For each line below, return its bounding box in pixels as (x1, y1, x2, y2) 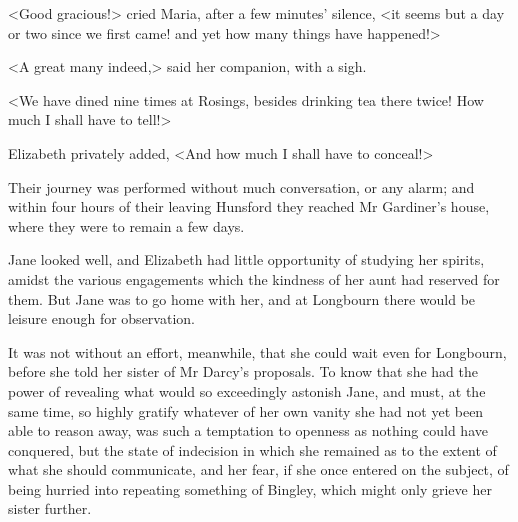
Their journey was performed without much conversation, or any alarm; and (8, 176, 475, 197)
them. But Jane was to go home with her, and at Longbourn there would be (8, 288, 476, 309)
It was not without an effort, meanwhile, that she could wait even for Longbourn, (8, 341, 507, 362)
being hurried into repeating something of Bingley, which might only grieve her (8, 478, 492, 499)
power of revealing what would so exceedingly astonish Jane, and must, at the (8, 380, 486, 401)
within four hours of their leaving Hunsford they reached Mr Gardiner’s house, (8, 196, 490, 217)
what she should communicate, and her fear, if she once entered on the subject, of (8, 459, 509, 480)
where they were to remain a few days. (8, 215, 245, 236)
